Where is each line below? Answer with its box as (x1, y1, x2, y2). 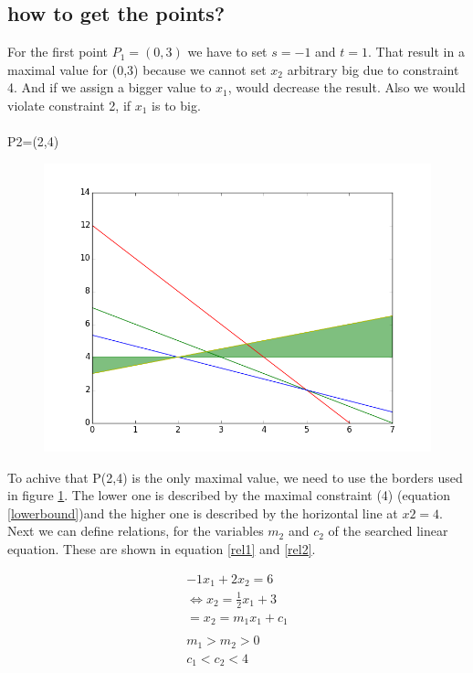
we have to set (187, 42, 268, 61)
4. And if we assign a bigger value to (7, 78, 212, 97)
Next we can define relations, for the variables (7, 521, 264, 540)
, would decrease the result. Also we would (227, 78, 466, 97)
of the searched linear (328, 521, 448, 540)
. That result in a (368, 42, 465, 61)
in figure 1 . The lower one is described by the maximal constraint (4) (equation (7, 486, 450, 505)
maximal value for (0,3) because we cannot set (7, 59, 267, 79)
